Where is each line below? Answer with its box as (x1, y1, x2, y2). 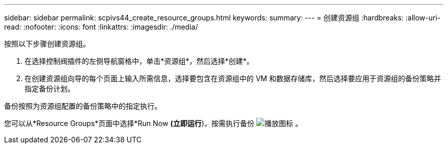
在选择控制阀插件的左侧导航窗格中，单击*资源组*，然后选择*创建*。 (25, 57, 254, 65)
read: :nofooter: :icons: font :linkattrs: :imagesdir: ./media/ (4, 22, 198, 31)
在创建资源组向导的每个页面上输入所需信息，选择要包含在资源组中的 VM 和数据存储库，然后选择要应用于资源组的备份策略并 (25, 74, 441, 83)
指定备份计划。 (25, 84, 75, 93)
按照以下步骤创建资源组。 (4, 39, 90, 48)
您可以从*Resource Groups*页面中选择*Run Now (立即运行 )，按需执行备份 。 (4, 119, 303, 128)
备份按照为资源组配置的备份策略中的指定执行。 (4, 102, 162, 110)
